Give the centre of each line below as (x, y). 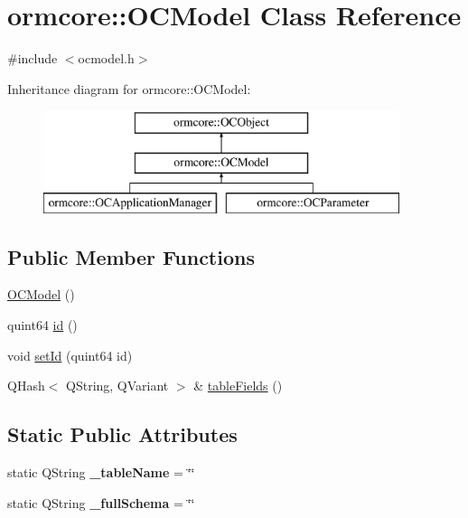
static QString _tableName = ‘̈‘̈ (101, 472)
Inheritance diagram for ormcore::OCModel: (129, 88)
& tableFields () (238, 386)
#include (33, 58)
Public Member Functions (131, 256)
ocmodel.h (106, 58)
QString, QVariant (117, 386)
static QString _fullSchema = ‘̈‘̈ (101, 502)
